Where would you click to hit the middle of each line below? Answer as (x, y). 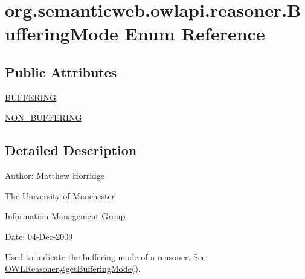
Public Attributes (61, 72)
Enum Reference (195, 34)
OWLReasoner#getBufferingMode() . (73, 268)
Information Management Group (65, 216)
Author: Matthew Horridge (55, 175)
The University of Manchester (60, 195)
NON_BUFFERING (43, 117)
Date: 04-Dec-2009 (39, 236)
